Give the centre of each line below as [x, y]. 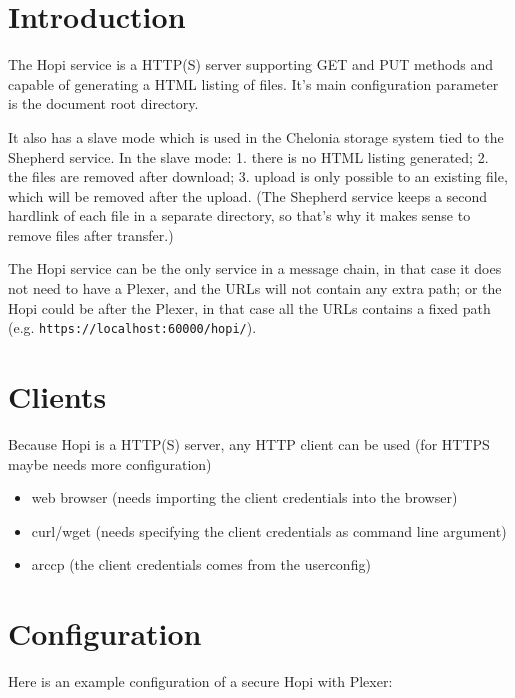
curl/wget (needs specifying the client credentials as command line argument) [269, 530]
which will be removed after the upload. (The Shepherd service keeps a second [248, 195]
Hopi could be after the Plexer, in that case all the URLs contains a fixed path [249, 307]
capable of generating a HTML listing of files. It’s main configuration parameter [253, 83]
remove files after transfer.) [91, 234]
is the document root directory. [103, 103]
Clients [57, 396]
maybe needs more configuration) [110, 463]
